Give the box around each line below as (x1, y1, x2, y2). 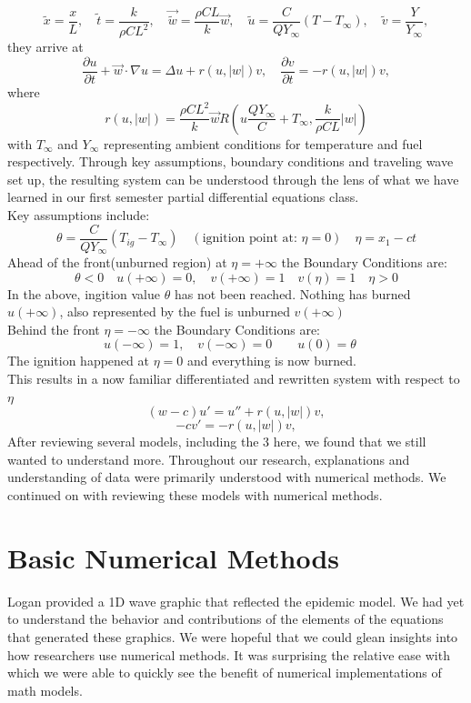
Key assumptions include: (7, 206, 150, 224)
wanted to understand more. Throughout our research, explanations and (7, 449, 410, 468)
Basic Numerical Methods (7, 538, 340, 576)
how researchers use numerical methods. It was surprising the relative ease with (7, 645, 450, 664)
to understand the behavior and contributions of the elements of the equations (7, 609, 444, 628)
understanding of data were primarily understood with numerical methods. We (7, 467, 446, 487)
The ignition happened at (7, 351, 149, 370)
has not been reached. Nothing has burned (174, 284, 411, 303)
